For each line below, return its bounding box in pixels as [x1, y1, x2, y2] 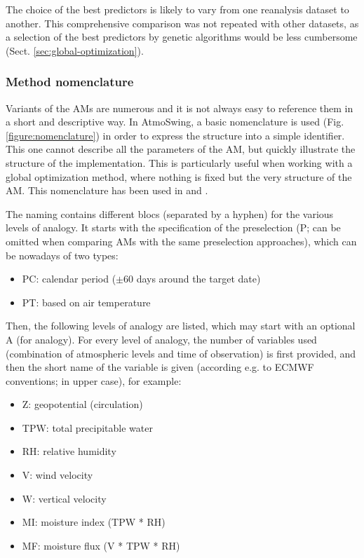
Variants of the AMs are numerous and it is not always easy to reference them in [6, 100, 353, 115]
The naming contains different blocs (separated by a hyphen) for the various [6, 206, 334, 221]
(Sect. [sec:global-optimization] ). [6, 43, 144, 57]
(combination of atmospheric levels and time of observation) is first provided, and [6, 346, 356, 360]
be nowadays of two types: [6, 247, 119, 262]
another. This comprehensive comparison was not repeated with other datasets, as [6, 15, 359, 30]
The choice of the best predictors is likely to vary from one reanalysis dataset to [6, 2, 349, 16]
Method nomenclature [6, 73, 134, 90]
